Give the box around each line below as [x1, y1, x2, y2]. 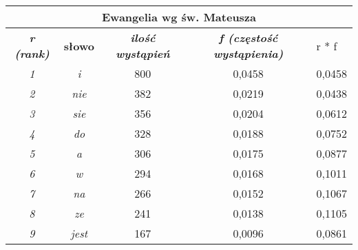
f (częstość [219, 30, 278, 45]
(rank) [14, 45, 50, 61]
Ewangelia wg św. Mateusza [102, 9, 256, 25]
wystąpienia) [213, 45, 284, 61]
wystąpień [115, 45, 170, 61]
